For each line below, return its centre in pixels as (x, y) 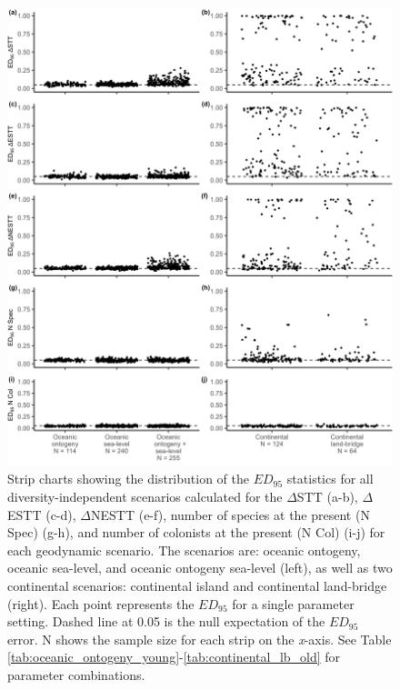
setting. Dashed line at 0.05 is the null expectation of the (166, 621)
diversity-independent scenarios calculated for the (145, 497)
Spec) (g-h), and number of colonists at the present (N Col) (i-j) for (196, 532)
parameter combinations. (76, 674)
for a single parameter (293, 603)
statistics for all (330, 479)
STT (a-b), (327, 497)
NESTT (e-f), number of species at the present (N (230, 514)
